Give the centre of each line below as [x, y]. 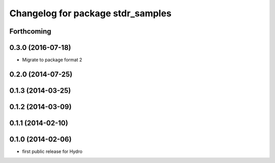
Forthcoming [30, 31]
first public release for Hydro [52, 152]
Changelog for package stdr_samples [90, 13]
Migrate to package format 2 [52, 60]
